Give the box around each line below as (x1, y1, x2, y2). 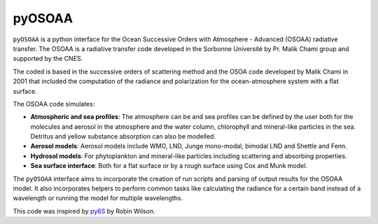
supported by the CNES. (13, 55, 83, 63)
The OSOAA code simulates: (13, 99, 95, 108)
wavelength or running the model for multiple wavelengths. (13, 194, 183, 202)
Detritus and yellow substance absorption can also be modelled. (30, 132, 216, 141)
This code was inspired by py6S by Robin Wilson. (13, 206, 155, 215)
